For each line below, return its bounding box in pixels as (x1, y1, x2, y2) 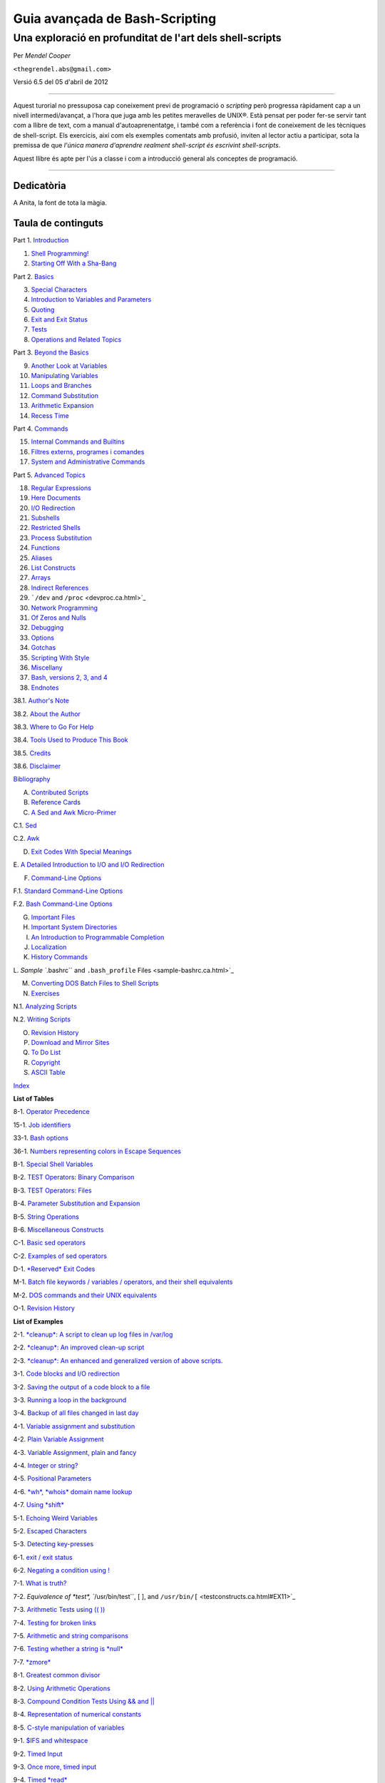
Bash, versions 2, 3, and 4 (31, 673, 108, 682)
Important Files (31, 913, 76, 921)
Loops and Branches (31, 382, 92, 390)
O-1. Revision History (13, 1304, 75, 1312)
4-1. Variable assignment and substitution (13, 1421, 135, 1430)
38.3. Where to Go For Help (13, 722, 94, 731)
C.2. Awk (13, 834, 40, 843)
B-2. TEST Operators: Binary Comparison (13, 1173, 135, 1182)
